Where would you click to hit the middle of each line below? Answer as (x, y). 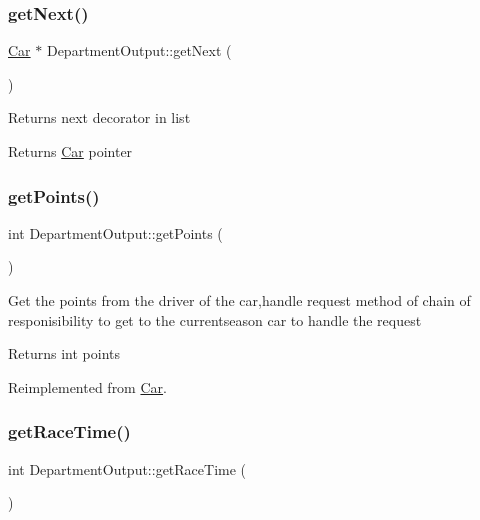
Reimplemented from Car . (87, 386)
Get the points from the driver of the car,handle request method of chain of (239, 300)
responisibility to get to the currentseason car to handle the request (215, 319)
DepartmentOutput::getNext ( (139, 50)
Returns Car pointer (70, 151)
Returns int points (64, 353)
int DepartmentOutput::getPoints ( (115, 232)
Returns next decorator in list (99, 117)
